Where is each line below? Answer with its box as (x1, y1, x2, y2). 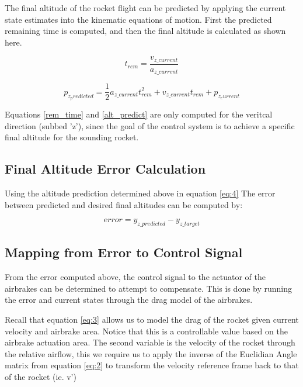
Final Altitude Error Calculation (5, 160, 206, 178)
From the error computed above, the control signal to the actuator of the (5, 271, 266, 283)
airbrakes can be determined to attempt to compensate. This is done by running (5, 282, 292, 294)
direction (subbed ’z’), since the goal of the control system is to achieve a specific (5, 119, 295, 132)
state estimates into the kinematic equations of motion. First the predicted (5, 13, 272, 25)
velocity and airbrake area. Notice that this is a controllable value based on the (5, 324, 288, 337)
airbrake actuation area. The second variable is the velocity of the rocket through (5, 336, 295, 348)
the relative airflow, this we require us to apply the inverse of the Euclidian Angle (5, 347, 297, 360)
